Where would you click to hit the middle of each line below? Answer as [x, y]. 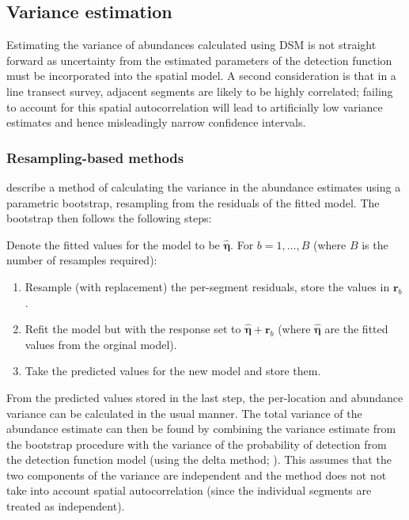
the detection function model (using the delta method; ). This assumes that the [199, 459]
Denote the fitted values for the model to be [113, 244]
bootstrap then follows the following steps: [109, 218]
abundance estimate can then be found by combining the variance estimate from [201, 429]
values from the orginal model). [101, 344]
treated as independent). [66, 506]
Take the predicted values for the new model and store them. [173, 371]
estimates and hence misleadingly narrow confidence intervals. [156, 122]
